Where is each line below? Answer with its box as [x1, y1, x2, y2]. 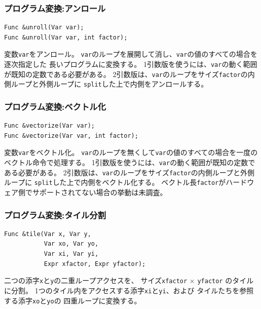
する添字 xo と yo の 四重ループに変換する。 [4, 295, 141, 305]
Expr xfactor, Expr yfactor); [44, 260, 146, 267]
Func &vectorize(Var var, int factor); [4, 132, 138, 139]
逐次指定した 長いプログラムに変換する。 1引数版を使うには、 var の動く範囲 [4, 59, 257, 69]
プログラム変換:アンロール [4, 2, 106, 14]
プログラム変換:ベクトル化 [4, 100, 106, 112]
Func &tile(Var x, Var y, [4, 230, 91, 238]
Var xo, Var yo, [44, 240, 99, 248]
